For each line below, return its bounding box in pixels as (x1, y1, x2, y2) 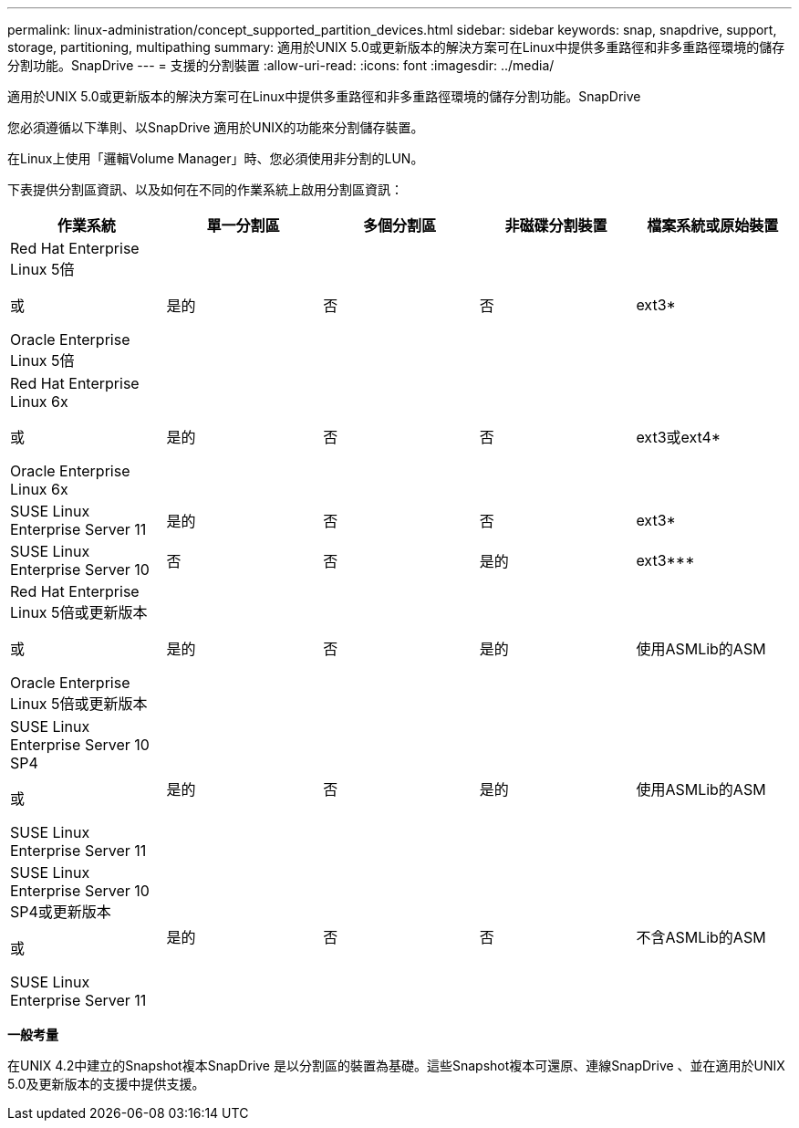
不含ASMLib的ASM (636, 928, 766, 946)
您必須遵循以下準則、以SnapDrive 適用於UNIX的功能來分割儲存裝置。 (7, 120, 424, 135)
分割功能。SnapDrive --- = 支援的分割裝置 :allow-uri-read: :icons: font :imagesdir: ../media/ (7, 57, 555, 73)
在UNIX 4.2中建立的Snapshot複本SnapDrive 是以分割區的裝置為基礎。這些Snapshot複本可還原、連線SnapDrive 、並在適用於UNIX (7, 1058, 785, 1073)
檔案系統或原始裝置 (647, 216, 779, 235)
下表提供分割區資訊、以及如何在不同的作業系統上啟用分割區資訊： (7, 182, 403, 197)
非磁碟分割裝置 (504, 216, 607, 235)
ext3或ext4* (636, 428, 721, 446)
